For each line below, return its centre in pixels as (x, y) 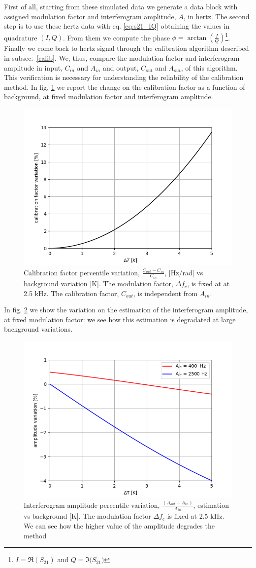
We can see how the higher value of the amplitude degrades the (119, 526)
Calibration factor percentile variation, (82, 272)
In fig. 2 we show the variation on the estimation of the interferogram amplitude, (126, 310)
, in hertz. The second (216, 16)
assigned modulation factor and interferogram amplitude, (90, 16)
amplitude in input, (33, 67)
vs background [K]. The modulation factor (87, 516)
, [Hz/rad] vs (184, 272)
